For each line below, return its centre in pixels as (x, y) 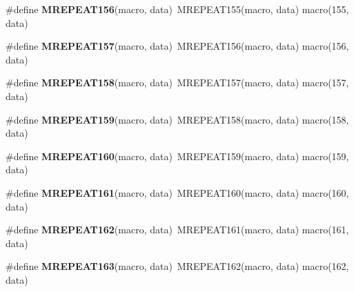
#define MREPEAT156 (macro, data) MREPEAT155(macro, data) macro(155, (177, 9)
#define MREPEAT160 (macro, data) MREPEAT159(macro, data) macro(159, (177, 156)
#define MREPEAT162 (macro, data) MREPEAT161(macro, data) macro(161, (177, 230)
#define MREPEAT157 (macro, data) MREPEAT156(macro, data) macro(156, (177, 46)
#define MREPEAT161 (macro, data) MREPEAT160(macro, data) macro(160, (177, 192)
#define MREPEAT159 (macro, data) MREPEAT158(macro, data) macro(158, (177, 119)
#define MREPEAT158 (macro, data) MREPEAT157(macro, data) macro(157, (177, 82)
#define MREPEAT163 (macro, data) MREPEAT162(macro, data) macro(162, (177, 266)
